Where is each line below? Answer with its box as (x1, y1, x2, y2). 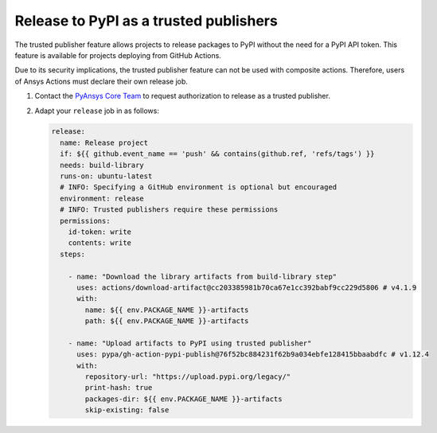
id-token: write (68, 228, 131, 236)
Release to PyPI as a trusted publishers (14, 12, 278, 29)
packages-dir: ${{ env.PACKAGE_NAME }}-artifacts (84, 394, 283, 404)
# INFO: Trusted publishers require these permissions (60, 205, 279, 214)
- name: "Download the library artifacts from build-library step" (68, 271, 338, 281)
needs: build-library (60, 160, 145, 170)
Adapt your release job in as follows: (34, 106, 159, 115)
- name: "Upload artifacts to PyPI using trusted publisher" (68, 338, 312, 348)
